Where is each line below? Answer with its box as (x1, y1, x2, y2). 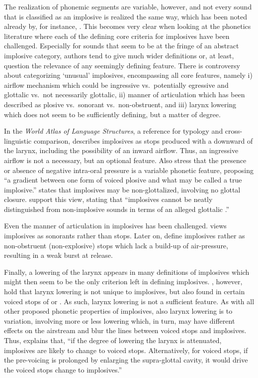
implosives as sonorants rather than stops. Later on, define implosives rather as (4, 230, 245, 241)
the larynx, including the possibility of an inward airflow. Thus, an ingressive (4, 145, 239, 156)
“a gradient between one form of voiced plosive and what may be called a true (4, 175, 242, 185)
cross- (225, 126, 243, 136)
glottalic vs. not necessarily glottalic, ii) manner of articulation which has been (4, 89, 245, 100)
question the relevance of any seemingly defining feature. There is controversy (4, 60, 240, 70)
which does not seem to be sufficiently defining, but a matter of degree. (4, 109, 221, 119)
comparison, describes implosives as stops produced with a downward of (33, 135, 253, 146)
